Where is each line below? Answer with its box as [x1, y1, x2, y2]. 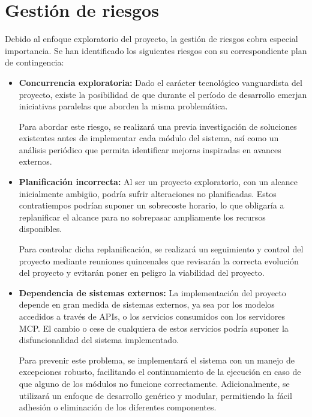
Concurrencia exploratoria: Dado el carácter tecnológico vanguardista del [19, 76, 302, 88]
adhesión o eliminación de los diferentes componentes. [19, 401, 217, 413]
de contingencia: [5, 56, 64, 68]
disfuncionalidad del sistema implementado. [19, 333, 179, 346]
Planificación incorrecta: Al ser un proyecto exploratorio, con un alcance [19, 175, 298, 188]
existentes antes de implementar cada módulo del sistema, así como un [19, 132, 279, 144]
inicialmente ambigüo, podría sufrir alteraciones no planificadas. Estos [19, 187, 277, 199]
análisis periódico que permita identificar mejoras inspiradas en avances [19, 143, 281, 156]
